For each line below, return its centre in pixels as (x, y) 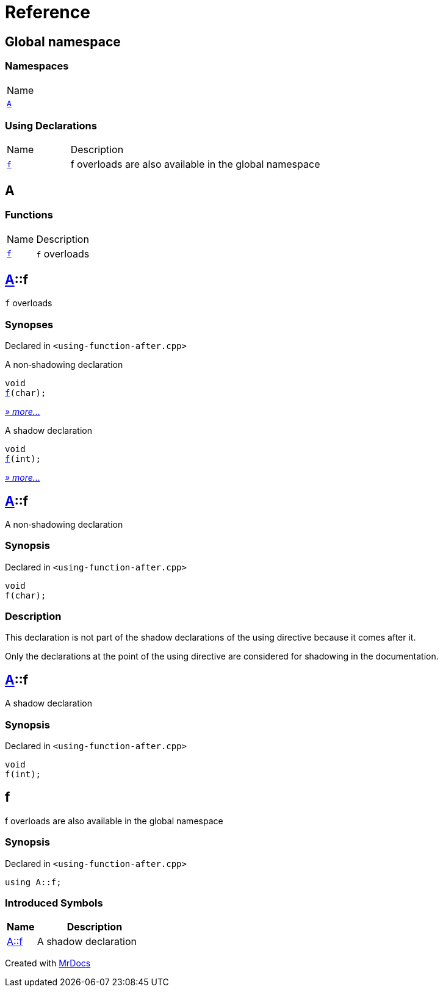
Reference (48, 12)
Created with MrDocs (48, 963)
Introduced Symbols (54, 903)
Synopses (29, 324)
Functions (29, 215)
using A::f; (33, 882)
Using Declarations (51, 125)
